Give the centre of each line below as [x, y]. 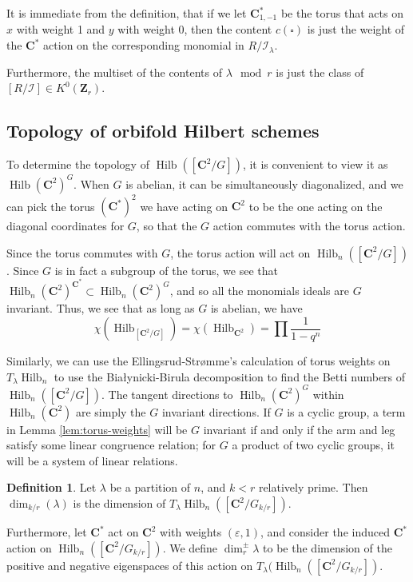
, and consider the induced [325, 532]
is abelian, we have [256, 308]
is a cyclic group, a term [346, 411]
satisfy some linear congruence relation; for [111, 445]
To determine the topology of [78, 164]
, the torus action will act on [240, 252]
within [328, 394]
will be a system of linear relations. [92, 460]
